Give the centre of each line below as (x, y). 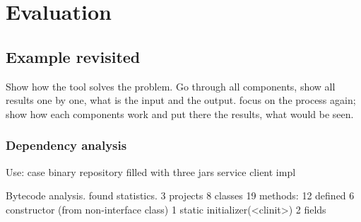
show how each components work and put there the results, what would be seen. (180, 113)
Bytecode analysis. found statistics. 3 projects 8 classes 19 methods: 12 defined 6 (180, 195)
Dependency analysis (66, 145)
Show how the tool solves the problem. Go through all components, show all (171, 86)
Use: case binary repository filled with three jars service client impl (151, 171)
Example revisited (73, 56)
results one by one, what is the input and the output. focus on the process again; (181, 100)
